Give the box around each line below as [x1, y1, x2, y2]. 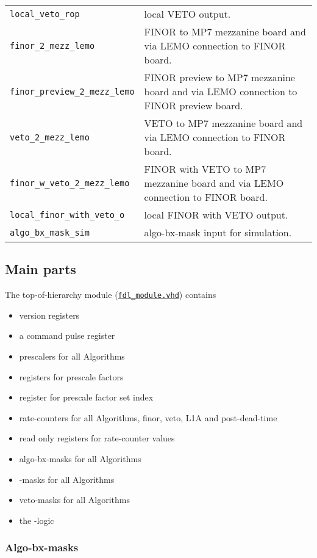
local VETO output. [144, 7, 231, 21]
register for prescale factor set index [19, 391, 154, 404]
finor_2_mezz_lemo [10, 40, 95, 51]
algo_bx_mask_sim [10, 227, 90, 237]
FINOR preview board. [144, 98, 243, 112]
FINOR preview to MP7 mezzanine [144, 70, 295, 84]
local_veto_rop [10, 9, 80, 19]
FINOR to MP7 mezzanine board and [144, 24, 306, 38]
